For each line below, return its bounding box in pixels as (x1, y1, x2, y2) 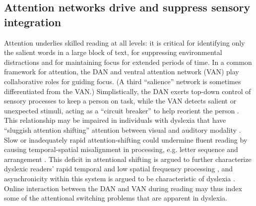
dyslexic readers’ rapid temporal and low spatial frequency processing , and (4, 163, 233, 174)
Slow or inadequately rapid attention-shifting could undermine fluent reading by (4, 134, 248, 145)
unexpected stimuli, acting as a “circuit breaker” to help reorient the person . (4, 105, 239, 115)
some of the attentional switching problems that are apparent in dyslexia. (4, 193, 227, 203)
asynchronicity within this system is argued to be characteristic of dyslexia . (4, 173, 235, 183)
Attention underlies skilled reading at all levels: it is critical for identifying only (4, 37, 245, 48)
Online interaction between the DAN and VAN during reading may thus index (4, 183, 242, 193)
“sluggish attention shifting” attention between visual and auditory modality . (4, 124, 241, 135)
